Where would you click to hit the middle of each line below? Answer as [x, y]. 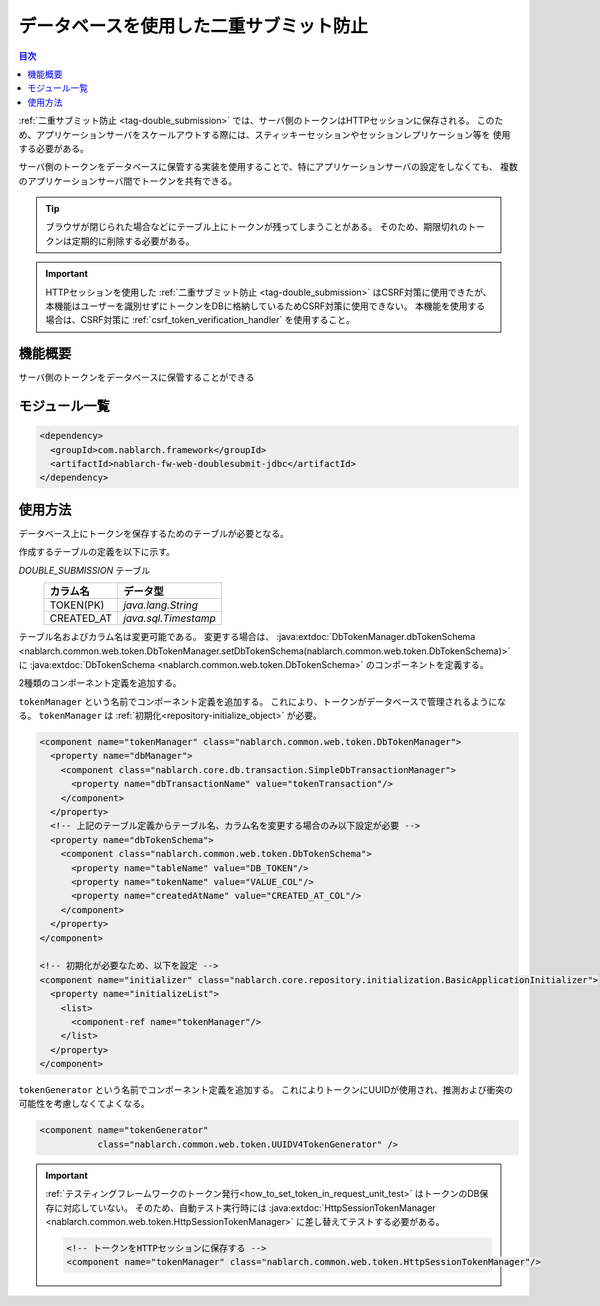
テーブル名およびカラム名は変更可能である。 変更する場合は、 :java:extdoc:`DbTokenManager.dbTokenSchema [247, 637]
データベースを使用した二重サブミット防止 [193, 26]
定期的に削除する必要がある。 [133, 241]
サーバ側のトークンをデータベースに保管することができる [136, 377]
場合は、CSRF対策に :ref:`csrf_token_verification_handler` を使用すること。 [200, 320]
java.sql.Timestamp [170, 618]
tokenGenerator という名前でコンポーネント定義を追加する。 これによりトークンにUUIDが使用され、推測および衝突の [266, 1090]
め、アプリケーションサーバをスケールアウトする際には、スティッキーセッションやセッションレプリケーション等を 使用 [264, 134]
